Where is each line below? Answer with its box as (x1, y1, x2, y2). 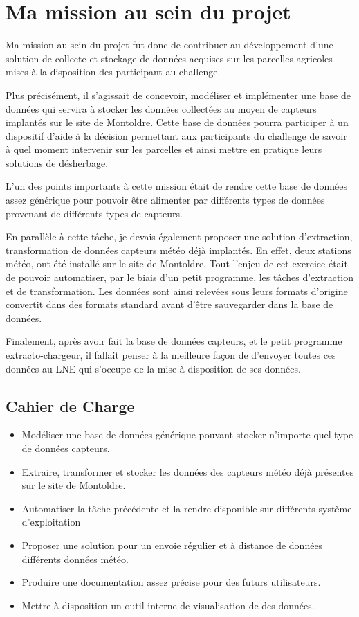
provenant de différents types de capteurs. (6, 206, 183, 220)
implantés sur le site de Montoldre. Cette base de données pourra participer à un (6, 115, 349, 129)
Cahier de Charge (6, 395, 135, 416)
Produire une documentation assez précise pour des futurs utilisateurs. (21, 575, 321, 589)
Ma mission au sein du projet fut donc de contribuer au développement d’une (6, 37, 333, 52)
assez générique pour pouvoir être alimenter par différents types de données (6, 193, 325, 207)
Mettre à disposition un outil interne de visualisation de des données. (21, 598, 315, 612)
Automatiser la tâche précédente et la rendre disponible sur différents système (21, 501, 352, 515)
